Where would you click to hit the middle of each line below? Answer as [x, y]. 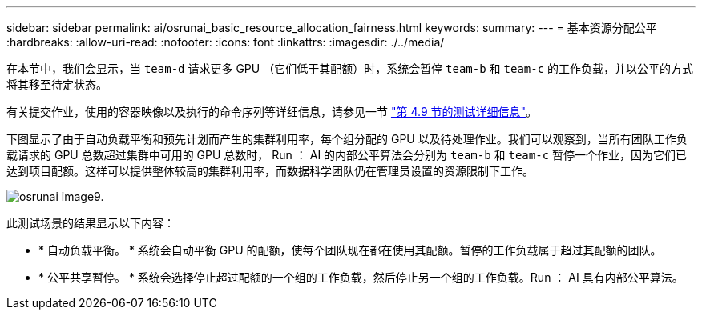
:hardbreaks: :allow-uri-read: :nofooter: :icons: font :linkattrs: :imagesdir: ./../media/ [226, 42]
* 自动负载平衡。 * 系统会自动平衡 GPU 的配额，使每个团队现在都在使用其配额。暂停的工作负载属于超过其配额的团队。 [350, 250]
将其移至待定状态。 [57, 84]
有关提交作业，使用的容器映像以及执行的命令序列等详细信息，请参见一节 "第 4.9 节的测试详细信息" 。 [272, 112]
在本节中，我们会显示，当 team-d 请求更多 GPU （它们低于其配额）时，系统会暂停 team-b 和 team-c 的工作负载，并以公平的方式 [350, 68]
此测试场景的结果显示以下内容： [91, 223]
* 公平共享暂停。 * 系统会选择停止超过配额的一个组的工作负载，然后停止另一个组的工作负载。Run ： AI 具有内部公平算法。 [361, 277]
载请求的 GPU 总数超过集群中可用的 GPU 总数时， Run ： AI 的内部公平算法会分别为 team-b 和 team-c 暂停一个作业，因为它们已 [347, 155]
